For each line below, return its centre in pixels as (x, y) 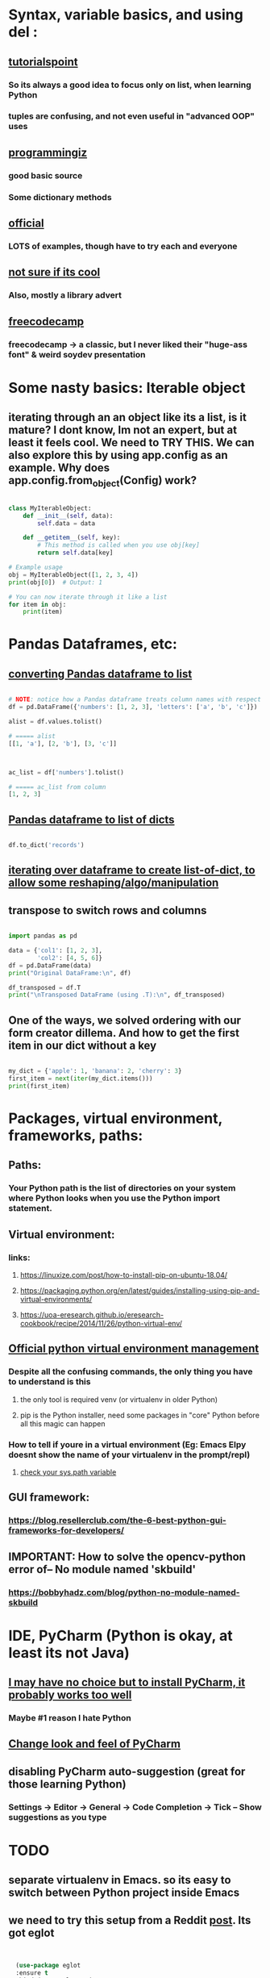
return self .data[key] (75, 553)
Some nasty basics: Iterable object (127, 388)
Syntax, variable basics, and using (126, 15)
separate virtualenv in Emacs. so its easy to (120, 1880)
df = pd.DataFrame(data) (50, 966)
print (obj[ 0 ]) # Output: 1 (56, 582)
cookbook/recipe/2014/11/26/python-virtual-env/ (101, 1323)
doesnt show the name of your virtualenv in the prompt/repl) (129, 1454)
